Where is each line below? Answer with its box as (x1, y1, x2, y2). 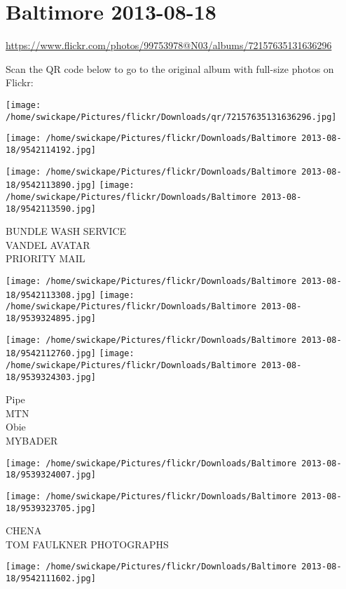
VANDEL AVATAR (6, 237, 90, 252)
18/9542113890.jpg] (6, 180, 96, 191)
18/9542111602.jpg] (6, 574, 96, 584)
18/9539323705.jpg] (6, 503, 96, 513)
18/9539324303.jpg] (6, 372, 96, 382)
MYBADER (6, 433, 58, 447)
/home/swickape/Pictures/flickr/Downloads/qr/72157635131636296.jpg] (6, 111, 337, 122)
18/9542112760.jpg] (6, 348, 96, 359)
